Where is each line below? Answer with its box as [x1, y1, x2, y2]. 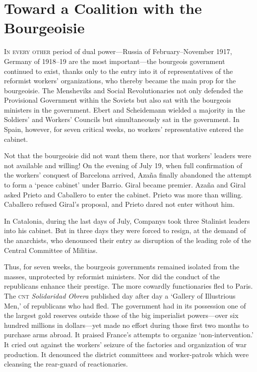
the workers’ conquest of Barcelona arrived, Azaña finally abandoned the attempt [4, 170, 252, 180]
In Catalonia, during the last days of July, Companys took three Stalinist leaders [4, 215, 250, 226]
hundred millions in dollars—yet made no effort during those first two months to [4, 319, 249, 330]
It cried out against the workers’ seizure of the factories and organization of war [4, 339, 247, 349]
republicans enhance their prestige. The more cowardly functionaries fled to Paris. [4, 281, 253, 291]
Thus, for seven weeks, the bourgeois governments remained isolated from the [4, 261, 240, 272]
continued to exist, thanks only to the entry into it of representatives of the [4, 65, 233, 76]
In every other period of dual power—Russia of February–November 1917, [4, 46, 232, 57]
